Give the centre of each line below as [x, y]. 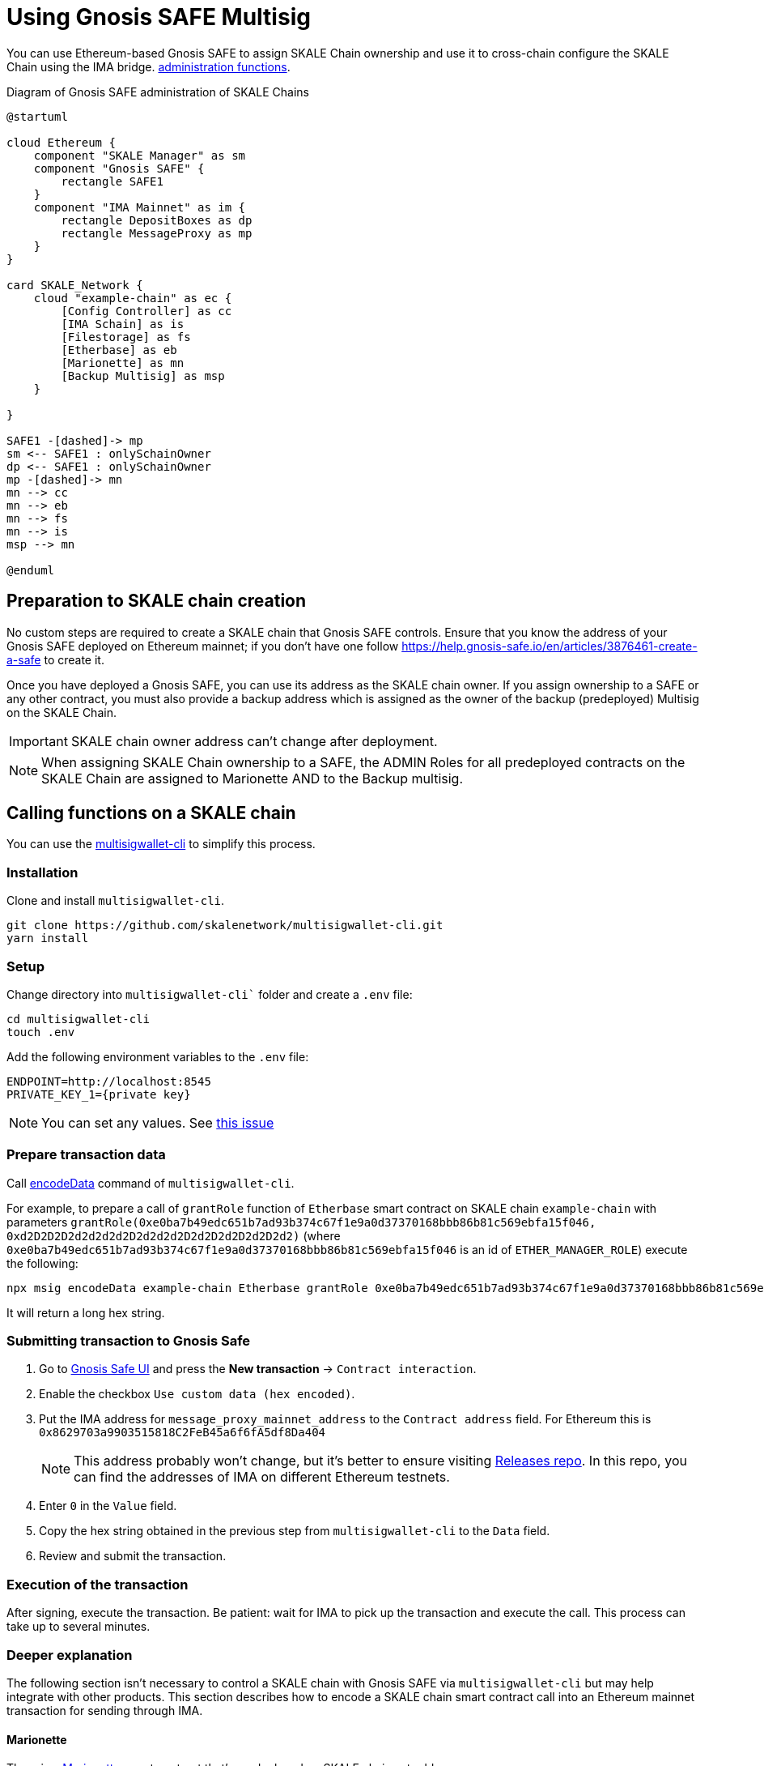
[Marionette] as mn [123, 363]
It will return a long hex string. [86, 1312]
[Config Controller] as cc [146, 311]
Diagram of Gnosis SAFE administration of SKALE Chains [158, 92]
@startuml [37, 116]
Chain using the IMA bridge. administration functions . [149, 66]
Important [38, 741]
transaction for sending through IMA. [105, 1710]
